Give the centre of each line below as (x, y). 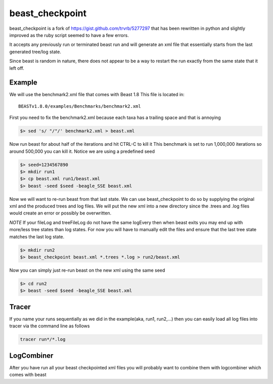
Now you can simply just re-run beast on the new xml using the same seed (87, 270)
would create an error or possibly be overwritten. (60, 213)
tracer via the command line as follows (50, 326)
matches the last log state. (37, 237)
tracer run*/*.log (43, 339)
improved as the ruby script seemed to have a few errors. (69, 35)
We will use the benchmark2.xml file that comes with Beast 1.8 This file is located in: (97, 95)
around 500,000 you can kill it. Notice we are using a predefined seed (82, 151)
